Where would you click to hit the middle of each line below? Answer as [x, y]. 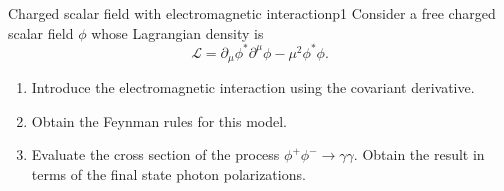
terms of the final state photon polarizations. [168, 173]
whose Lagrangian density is [177, 32]
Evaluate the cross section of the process [155, 154]
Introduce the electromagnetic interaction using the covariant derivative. [253, 87]
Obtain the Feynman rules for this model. [159, 120]
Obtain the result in [423, 154]
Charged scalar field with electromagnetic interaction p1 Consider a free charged [252, 13]
